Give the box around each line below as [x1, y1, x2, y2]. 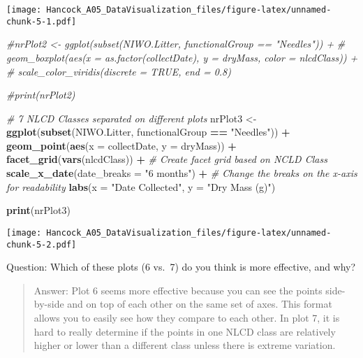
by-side [34, 296, 64, 311]
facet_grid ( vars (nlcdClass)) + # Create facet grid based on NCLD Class [6, 152, 327, 166]
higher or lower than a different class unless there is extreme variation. [34, 338, 336, 352]
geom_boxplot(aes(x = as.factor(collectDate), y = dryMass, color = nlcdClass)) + [6, 50, 358, 64]
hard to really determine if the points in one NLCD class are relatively [34, 324, 336, 338]
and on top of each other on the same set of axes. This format [67, 296, 332, 311]
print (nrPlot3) [6, 203, 71, 217]
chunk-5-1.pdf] [6, 16, 77, 27]
